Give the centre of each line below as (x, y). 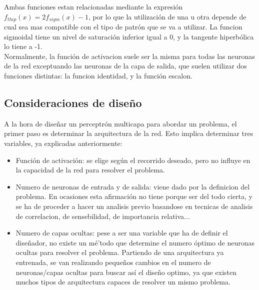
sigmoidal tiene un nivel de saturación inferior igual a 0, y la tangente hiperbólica (129, 36)
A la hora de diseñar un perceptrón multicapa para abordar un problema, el (120, 123)
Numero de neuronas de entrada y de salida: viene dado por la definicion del (133, 186)
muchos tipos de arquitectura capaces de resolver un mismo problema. (123, 282)
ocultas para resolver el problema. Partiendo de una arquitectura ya (120, 252)
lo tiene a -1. (23, 46)
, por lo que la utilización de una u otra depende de (167, 16)
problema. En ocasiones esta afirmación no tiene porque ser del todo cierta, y (134, 196)
